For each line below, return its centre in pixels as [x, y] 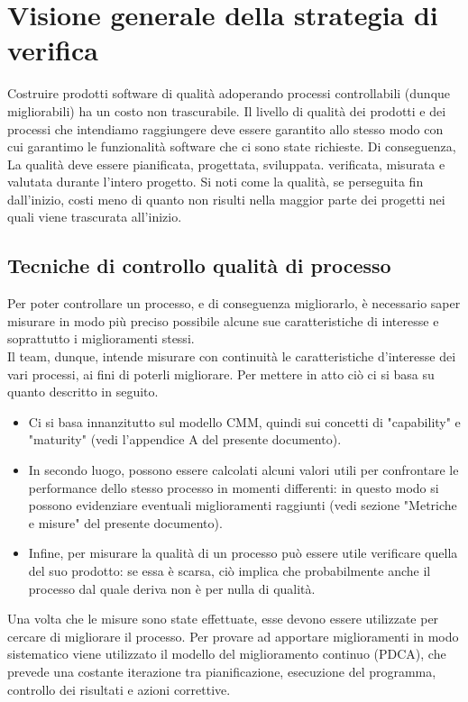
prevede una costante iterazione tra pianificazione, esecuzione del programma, [222, 671]
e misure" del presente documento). [125, 522]
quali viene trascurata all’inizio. [95, 217]
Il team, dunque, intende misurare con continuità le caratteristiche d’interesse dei [232, 356]
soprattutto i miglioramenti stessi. [101, 338]
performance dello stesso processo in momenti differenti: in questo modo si [234, 487]
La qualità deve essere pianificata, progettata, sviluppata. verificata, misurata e [226, 164]
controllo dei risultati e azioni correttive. [119, 689]
